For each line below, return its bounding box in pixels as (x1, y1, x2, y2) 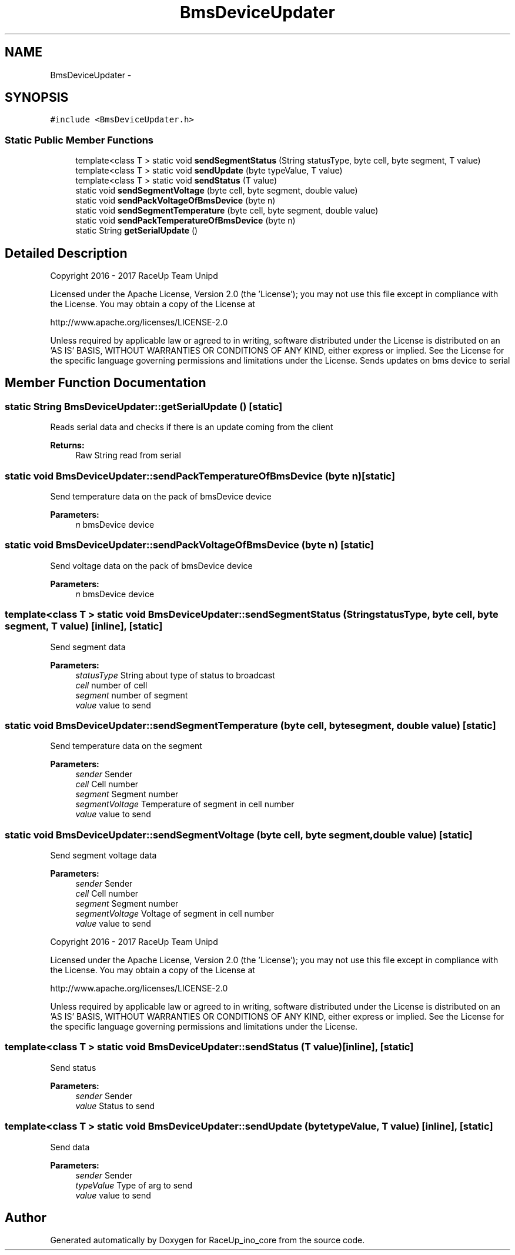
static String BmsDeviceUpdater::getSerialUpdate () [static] (5, 400, 283, 412)
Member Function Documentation (5, 375, 206, 391)
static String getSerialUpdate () (75, 225, 198, 236)
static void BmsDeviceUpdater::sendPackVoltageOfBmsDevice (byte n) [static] (5, 539, 374, 551)
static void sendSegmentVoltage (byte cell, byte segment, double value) (75, 185, 358, 196)
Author (5, 1210, 46, 1225)
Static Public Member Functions (5, 134, 154, 146)
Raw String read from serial (75, 450, 181, 461)
